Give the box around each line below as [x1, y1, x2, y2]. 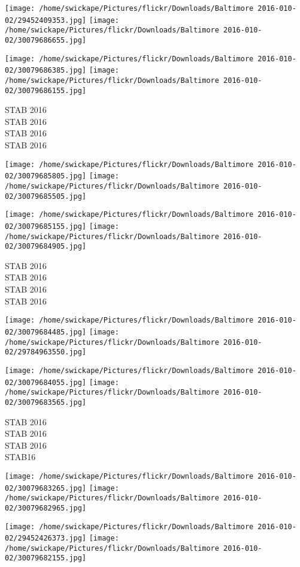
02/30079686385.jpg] [5, 66, 87, 75]
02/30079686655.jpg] [5, 35, 87, 44]
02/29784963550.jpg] [5, 348, 87, 357]
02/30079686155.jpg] [5, 86, 87, 95]
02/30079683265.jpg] [5, 484, 87, 493]
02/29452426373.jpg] [5, 534, 87, 543]
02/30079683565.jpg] [5, 398, 87, 407]
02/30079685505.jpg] [5, 192, 87, 201]
